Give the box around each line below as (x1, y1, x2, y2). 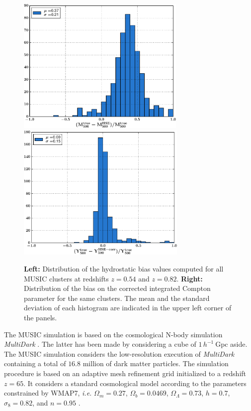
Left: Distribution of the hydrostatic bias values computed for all (24, 264, 224, 274)
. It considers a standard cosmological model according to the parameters (23, 378, 247, 388)
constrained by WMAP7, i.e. (4, 388, 92, 398)
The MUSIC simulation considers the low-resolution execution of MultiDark (4, 348, 235, 359)
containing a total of (4, 358, 66, 369)
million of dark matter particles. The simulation (83, 358, 229, 369)
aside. (230, 339, 248, 349)
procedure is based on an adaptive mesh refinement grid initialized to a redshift (4, 368, 247, 378)
